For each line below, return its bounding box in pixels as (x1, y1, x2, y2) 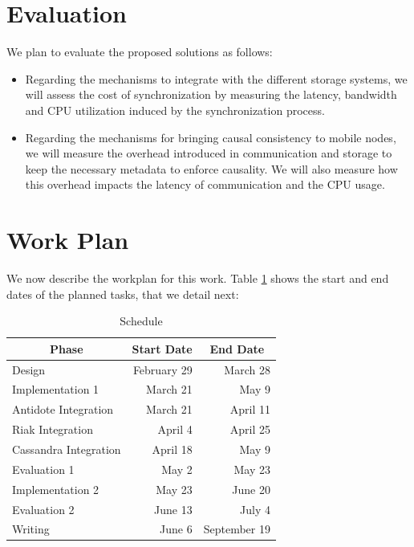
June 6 (160, 520, 193, 537)
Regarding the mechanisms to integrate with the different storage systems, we (25, 70, 408, 87)
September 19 (203, 520, 270, 537)
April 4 (157, 421, 193, 438)
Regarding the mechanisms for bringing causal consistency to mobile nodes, (25, 129, 396, 145)
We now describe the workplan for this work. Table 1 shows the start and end (6, 270, 389, 286)
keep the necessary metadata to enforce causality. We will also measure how (25, 160, 398, 177)
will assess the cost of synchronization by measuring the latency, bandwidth (25, 86, 397, 103)
